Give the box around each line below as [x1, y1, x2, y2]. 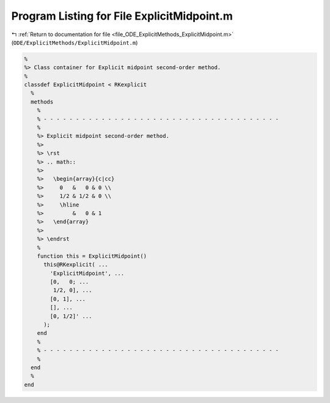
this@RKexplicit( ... [43, 261, 108, 268]
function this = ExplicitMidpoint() [37, 252, 147, 260]
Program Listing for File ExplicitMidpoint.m [11, 9, 233, 23]
